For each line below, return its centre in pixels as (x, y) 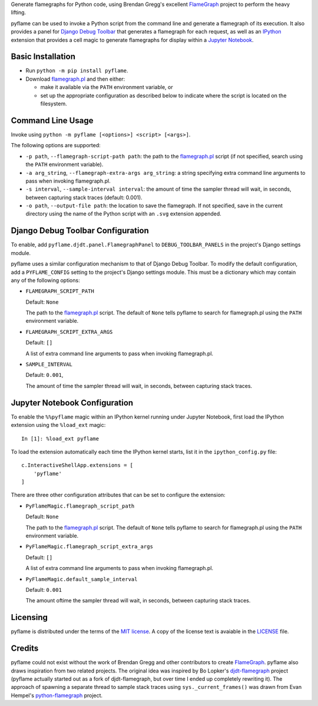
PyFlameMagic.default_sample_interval (82, 579)
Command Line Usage (52, 120)
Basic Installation (43, 57)
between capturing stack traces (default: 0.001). (84, 197)
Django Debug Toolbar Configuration (80, 231)
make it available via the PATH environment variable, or (107, 87)
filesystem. (54, 104)
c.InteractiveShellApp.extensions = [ (77, 465)
